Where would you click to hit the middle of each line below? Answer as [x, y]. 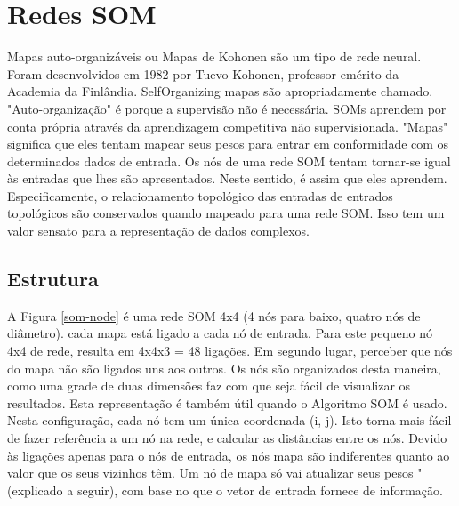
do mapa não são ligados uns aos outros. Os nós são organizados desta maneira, [224, 368]
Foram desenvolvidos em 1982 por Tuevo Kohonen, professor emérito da [203, 73]
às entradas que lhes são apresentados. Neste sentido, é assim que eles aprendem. [227, 178]
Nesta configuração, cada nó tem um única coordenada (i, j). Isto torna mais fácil [229, 420]
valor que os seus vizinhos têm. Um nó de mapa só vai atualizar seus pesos [210, 473]
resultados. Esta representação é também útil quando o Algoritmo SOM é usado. [227, 402]
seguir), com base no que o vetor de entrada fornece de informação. [260, 490]
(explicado [35, 490]
